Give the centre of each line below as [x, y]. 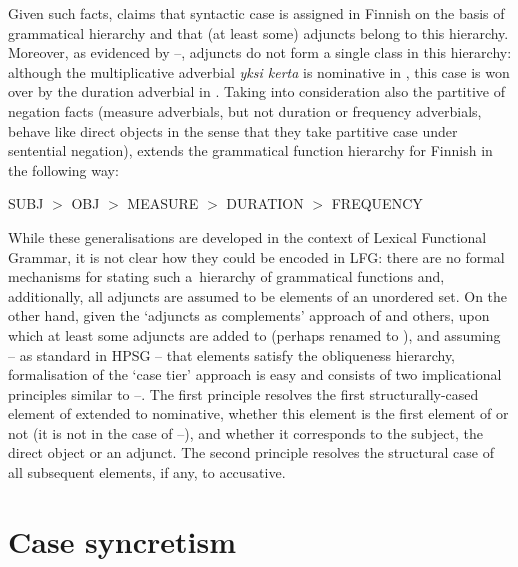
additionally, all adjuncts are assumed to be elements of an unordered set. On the [258, 295]
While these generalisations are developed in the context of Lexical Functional [247, 236]
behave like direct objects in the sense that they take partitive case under [233, 130]
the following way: [63, 169]
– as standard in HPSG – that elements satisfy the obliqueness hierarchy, [232, 354]
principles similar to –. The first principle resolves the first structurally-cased [243, 393]
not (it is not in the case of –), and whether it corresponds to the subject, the [245, 432]
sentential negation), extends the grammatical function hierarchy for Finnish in [250, 150]
